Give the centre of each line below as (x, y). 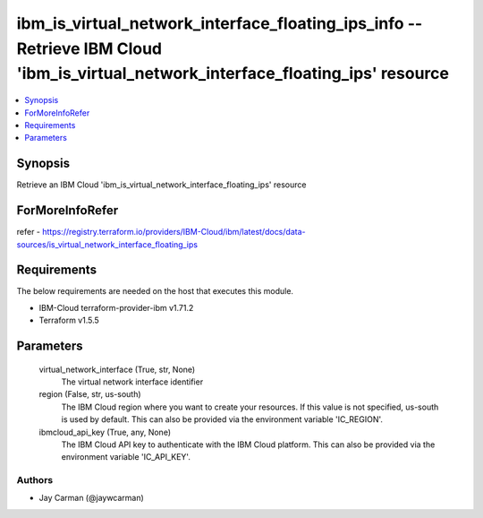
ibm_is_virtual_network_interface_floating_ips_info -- (220, 23)
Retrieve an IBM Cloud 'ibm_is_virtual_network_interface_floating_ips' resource (161, 185)
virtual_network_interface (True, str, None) (117, 369)
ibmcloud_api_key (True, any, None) (105, 432)
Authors (35, 480)
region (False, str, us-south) (90, 394)
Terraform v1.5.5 (69, 320)
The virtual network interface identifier (132, 382)
